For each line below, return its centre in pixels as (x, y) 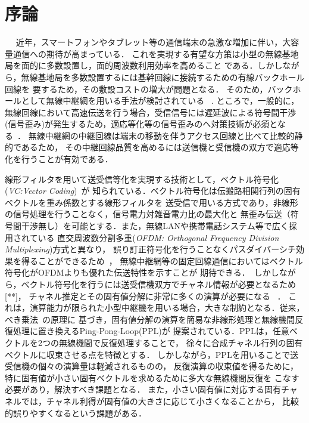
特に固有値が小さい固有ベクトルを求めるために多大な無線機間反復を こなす (152, 377)
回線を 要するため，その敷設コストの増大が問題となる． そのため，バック (149, 89)
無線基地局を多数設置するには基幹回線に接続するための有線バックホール (163, 77)
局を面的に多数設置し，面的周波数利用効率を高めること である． (131, 65)
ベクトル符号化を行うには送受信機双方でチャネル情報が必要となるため (159, 284)
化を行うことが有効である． (59, 159)
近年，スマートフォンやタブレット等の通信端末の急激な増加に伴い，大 (153, 42)
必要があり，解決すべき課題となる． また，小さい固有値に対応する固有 (143, 389)
